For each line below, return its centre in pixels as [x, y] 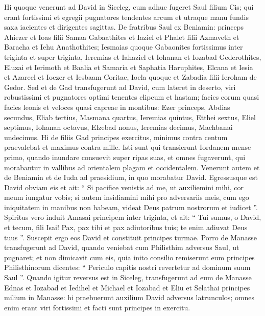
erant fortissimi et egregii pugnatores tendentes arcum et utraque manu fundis [126, 17]
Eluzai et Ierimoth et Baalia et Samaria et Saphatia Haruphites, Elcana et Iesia [129, 67]
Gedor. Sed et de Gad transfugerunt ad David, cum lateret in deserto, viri [120, 87]
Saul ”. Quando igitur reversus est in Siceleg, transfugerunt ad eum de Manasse [128, 277]
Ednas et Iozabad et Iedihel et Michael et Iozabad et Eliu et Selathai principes [127, 287]
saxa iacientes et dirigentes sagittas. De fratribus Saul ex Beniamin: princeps [124, 27]
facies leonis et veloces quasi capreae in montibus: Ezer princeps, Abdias [117, 107]
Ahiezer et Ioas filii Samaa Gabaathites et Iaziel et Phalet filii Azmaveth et [122, 37]
